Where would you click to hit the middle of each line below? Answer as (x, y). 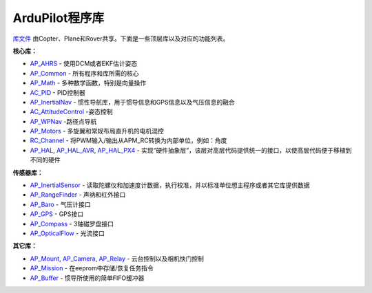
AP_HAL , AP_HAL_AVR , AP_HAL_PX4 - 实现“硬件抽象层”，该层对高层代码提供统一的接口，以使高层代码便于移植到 (191, 150)
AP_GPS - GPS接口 (57, 214)
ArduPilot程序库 (59, 18)
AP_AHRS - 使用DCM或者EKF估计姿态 (84, 64)
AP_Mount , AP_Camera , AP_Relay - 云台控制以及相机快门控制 (117, 259)
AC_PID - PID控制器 (58, 92)
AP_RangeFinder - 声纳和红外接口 (78, 195)
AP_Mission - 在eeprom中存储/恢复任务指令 (92, 268)
